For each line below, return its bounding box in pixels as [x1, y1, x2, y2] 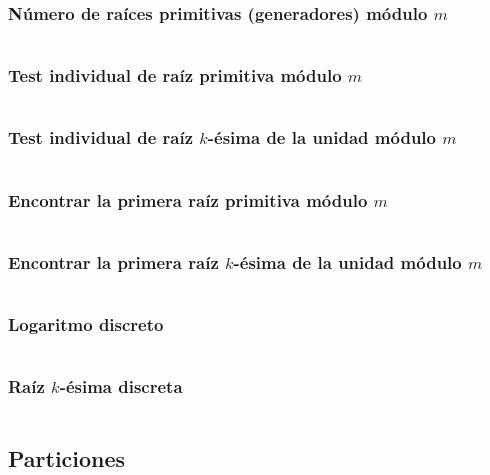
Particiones [8, 442, 126, 473]
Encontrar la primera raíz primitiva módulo [8, 187, 368, 212]
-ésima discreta [59, 374, 183, 399]
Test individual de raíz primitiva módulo [8, 63, 342, 88]
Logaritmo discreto [8, 312, 164, 337]
